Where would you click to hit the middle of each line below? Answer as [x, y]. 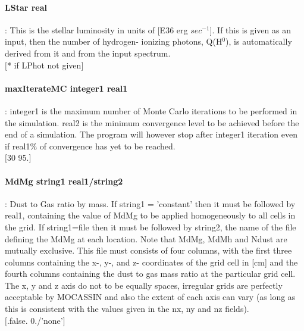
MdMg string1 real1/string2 [64, 181]
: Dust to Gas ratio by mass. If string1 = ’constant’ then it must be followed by [150, 203]
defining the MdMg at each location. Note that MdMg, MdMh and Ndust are [146, 238]
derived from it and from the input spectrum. [88, 53]
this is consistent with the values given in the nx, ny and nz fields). [127, 309]
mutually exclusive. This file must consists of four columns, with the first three [148, 250]
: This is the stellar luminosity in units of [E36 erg [96, 29]
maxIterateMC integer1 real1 [66, 88]
